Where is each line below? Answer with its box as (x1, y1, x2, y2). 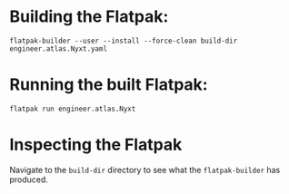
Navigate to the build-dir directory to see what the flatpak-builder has (9, 164, 281, 175)
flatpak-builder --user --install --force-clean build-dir (9, 36, 238, 45)
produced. (9, 174, 48, 185)
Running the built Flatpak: (9, 74, 208, 95)
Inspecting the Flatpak (9, 134, 183, 155)
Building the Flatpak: (9, 6, 169, 27)
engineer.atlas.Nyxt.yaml (9, 44, 107, 53)
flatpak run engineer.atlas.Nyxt (9, 104, 136, 113)
